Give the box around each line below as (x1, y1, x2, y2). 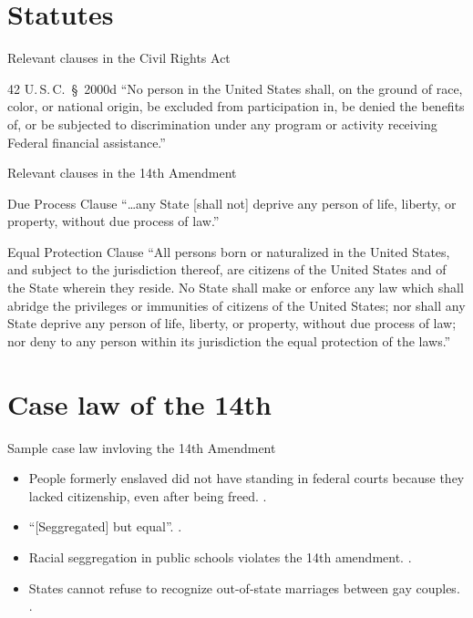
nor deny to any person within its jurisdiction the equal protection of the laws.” (7, 331, 451, 350)
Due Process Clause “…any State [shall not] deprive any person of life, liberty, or (7, 193, 457, 212)
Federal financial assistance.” (7, 132, 166, 151)
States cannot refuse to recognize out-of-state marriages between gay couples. (28, 578, 460, 597)
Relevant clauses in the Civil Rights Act (7, 48, 231, 67)
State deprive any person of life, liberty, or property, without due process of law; (7, 314, 457, 333)
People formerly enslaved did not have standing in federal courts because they (28, 469, 465, 488)
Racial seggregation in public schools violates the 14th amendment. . (28, 547, 412, 566)
